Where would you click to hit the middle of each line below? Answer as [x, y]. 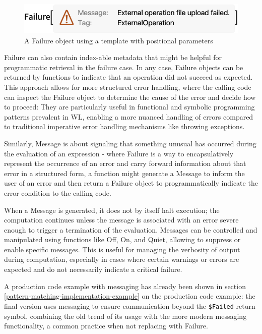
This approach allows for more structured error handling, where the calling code [128, 87]
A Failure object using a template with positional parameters [119, 40]
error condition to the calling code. [58, 192]
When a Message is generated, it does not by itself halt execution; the [112, 210]
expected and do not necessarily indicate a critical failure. [93, 269]
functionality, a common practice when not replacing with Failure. [106, 326]
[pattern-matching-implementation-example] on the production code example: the [130, 296]
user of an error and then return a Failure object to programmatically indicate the [131, 183]
